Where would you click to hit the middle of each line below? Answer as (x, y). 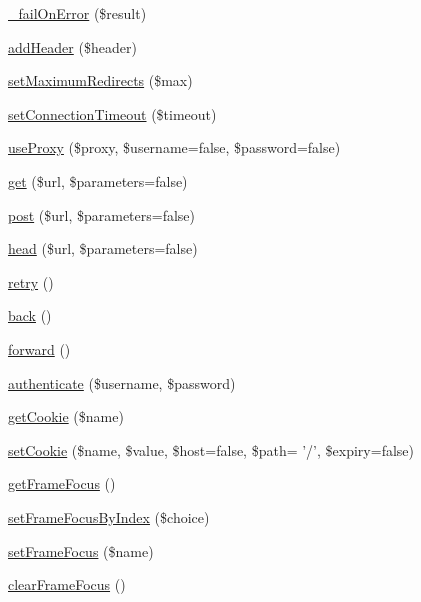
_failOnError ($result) (77, 13)
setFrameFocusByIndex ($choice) (109, 516)
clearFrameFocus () (67, 584)
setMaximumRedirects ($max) (100, 80)
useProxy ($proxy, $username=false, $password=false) (174, 147)
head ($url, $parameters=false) (103, 248)
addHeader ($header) (72, 46)
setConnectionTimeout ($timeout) (112, 113)
